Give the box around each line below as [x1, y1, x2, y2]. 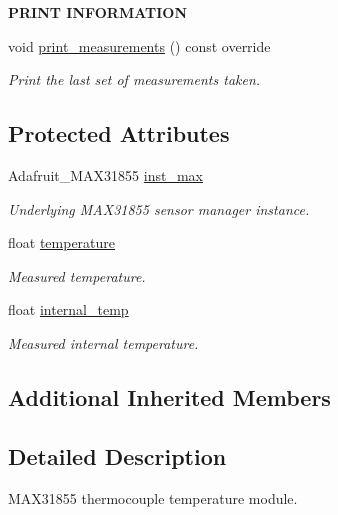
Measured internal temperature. [8, 332, 199, 353]
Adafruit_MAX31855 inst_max [8, 164, 203, 185]
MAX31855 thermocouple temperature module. [8, 487, 298, 508]
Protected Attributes [8, 118, 230, 149]
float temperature [8, 232, 116, 253]
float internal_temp [8, 299, 129, 320]
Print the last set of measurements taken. [8, 69, 261, 90]
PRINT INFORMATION [8, 2, 188, 22]
